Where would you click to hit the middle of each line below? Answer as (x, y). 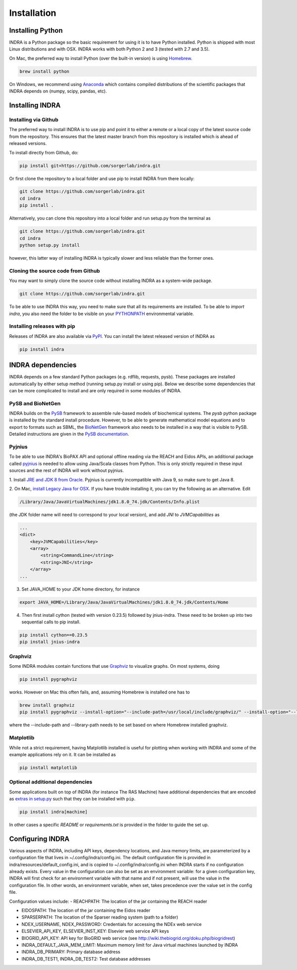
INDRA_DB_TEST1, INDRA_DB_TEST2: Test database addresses (86, 959)
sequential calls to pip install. (51, 622)
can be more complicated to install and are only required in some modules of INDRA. (95, 390)
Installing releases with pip (42, 326)
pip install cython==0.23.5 (53, 635)
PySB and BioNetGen (35, 403)
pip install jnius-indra (50, 642)
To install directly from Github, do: (44, 152)
